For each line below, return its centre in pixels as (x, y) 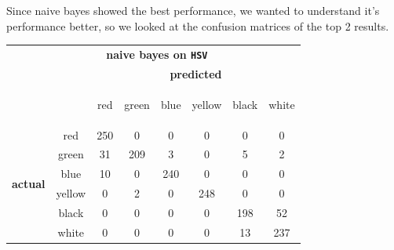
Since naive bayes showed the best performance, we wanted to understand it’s (193, 10)
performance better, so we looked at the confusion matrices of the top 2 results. (198, 25)
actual (29, 183)
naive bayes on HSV (157, 54)
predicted (196, 73)
